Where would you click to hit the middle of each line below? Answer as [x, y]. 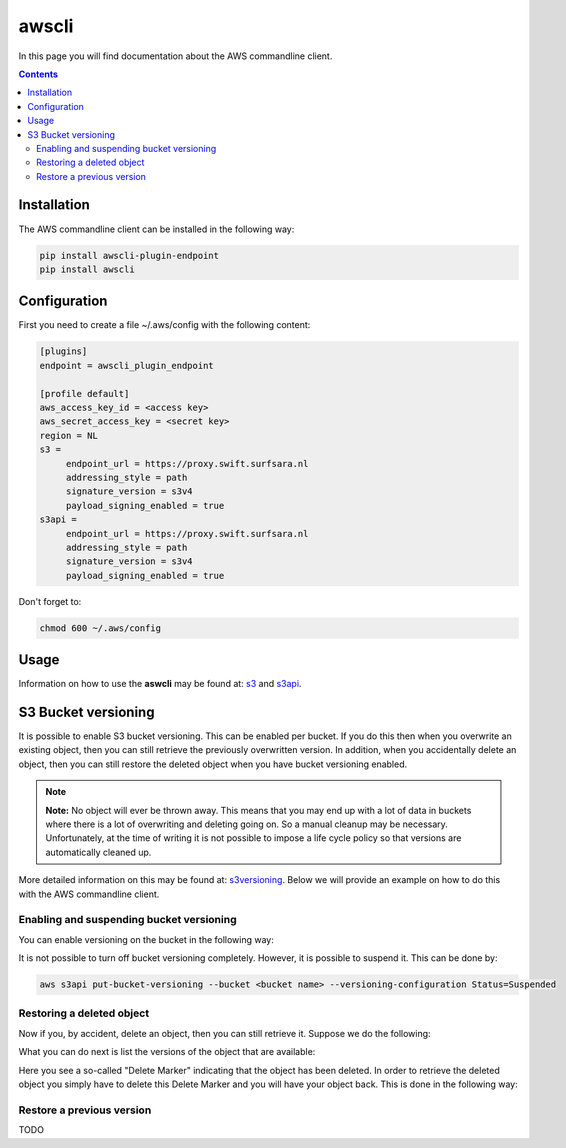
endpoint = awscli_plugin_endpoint [126, 365]
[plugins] [63, 351]
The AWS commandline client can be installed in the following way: [156, 229]
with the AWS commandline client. [89, 894]
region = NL [69, 435]
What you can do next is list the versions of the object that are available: [167, 1052]
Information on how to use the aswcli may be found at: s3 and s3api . [160, 684]
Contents [38, 74]
